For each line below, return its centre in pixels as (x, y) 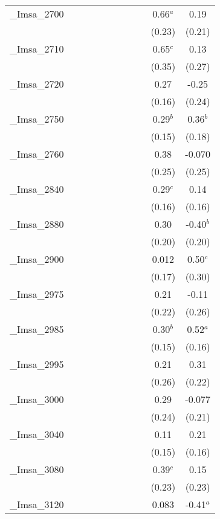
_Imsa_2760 (37, 154)
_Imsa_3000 (37, 399)
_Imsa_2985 (37, 329)
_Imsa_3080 (37, 469)
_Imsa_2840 (37, 189)
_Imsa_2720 (37, 84)
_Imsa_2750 (37, 119)
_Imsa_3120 (37, 504)
